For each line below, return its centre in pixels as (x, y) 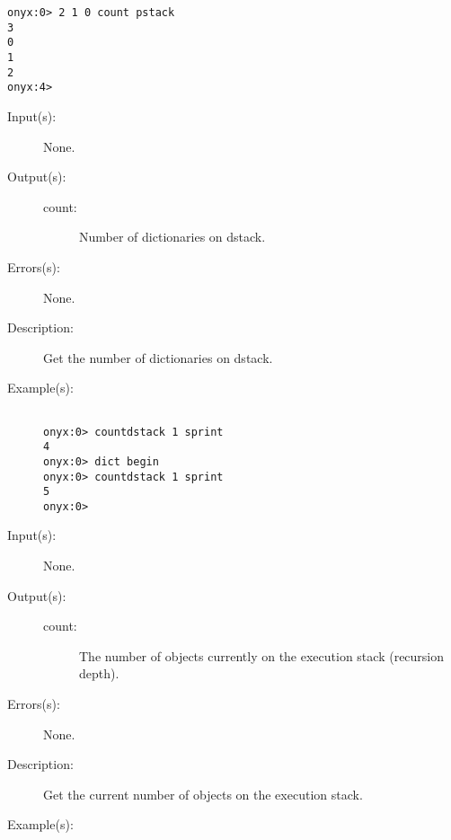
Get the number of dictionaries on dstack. (158, 357)
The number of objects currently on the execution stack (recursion (262, 655)
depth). (99, 673)
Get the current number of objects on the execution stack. (203, 794)
